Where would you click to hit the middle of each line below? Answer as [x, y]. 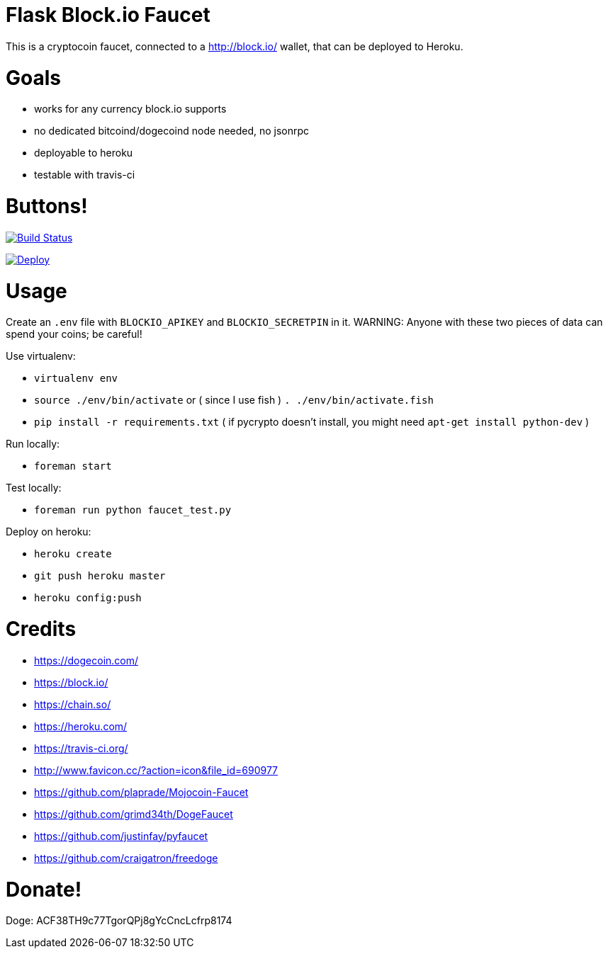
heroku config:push [88, 598]
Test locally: [34, 488]
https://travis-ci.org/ [81, 748]
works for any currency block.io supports [130, 109]
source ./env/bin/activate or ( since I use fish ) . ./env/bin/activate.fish [234, 400]
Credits [41, 629]
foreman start [73, 466]
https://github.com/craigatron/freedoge [126, 858]
